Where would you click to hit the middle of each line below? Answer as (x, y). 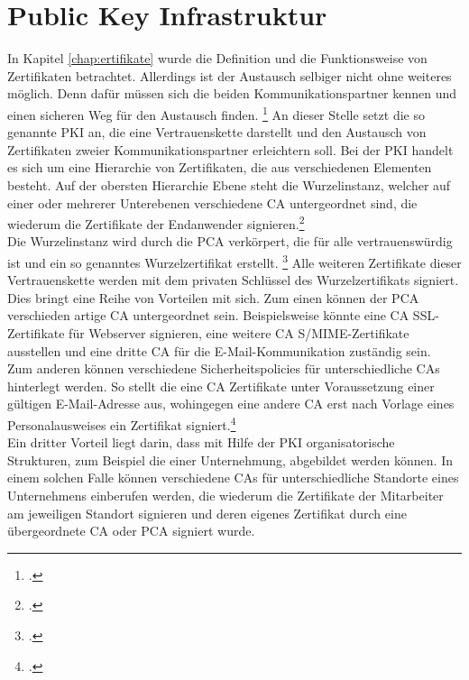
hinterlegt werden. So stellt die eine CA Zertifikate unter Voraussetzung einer (221, 386)
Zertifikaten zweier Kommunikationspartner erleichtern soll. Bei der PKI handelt (230, 149)
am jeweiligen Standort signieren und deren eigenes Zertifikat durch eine (207, 513)
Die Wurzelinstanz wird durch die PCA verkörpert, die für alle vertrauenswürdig (230, 241)
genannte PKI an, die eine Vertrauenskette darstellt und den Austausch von (217, 132)
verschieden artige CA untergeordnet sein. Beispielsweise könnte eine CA (208, 315)
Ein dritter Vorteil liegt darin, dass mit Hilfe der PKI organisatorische (201, 442)
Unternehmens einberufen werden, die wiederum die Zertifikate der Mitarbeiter (225, 495)
